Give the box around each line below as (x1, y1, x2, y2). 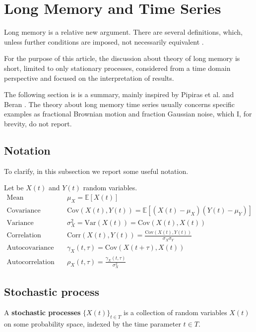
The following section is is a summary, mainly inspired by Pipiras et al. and (4, 89, 234, 100)
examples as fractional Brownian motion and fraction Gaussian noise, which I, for (4, 109, 252, 119)
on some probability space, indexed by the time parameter (4, 318, 181, 329)
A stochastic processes (4, 307, 81, 317)
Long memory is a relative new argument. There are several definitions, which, (4, 27, 243, 37)
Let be (4, 182, 24, 193)
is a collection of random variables (124, 307, 227, 317)
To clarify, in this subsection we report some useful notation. (4, 166, 189, 176)
